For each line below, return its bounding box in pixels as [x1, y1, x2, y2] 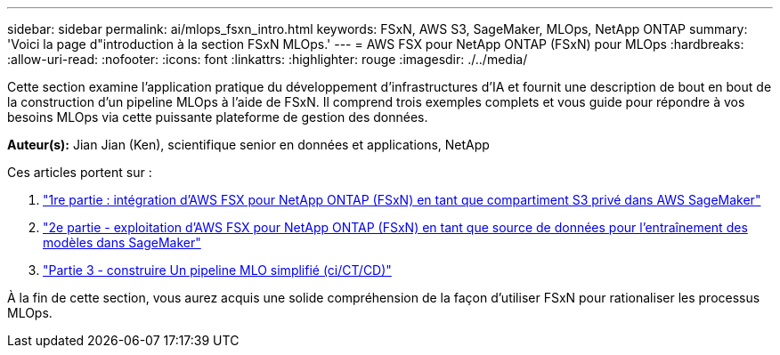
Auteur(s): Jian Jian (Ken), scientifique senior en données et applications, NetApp [7, 137, 490, 152]
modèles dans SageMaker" [43, 235, 201, 250]
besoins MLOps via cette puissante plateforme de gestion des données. [7, 109, 428, 125]
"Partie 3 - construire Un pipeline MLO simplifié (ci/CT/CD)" [43, 262, 392, 278]
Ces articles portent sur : [7, 165, 152, 180]
